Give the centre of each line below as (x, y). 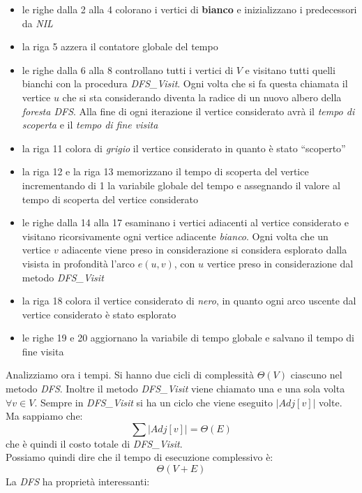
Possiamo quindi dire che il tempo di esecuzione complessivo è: (139, 457)
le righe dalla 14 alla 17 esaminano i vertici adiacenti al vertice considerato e (185, 222)
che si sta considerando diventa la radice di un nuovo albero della (202, 97)
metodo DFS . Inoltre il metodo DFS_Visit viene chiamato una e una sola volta (175, 389)
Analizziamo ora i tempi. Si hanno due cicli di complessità (130, 375)
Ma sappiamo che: (44, 416)
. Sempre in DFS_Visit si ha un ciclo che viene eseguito (153, 402)
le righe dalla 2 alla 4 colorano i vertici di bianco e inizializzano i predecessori (189, 9)
